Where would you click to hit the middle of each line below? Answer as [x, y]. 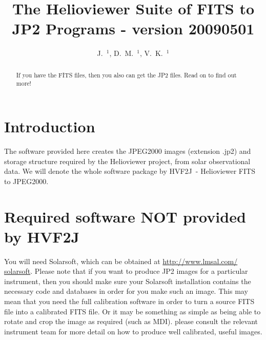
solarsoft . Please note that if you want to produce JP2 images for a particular [126, 271]
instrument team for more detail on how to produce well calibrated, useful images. [133, 331]
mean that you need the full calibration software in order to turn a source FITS [129, 301]
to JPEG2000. [26, 181]
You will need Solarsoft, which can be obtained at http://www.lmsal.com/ [121, 261]
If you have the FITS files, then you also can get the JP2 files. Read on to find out [126, 75]
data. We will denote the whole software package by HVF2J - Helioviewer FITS [130, 171]
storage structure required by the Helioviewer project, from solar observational [127, 161]
